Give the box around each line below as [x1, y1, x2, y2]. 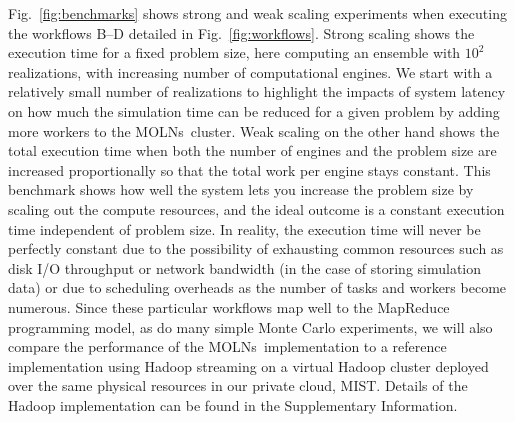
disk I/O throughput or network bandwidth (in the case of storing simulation [8, 257, 482, 278]
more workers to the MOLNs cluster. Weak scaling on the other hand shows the [8, 120, 500, 141]
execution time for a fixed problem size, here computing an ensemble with [8, 42, 461, 63]
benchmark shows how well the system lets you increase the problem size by [8, 179, 474, 200]
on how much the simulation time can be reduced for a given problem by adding [8, 100, 500, 121]
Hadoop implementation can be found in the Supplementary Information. [8, 394, 458, 415]
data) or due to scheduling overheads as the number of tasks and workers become [8, 277, 507, 298]
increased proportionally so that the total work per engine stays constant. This [8, 159, 491, 180]
